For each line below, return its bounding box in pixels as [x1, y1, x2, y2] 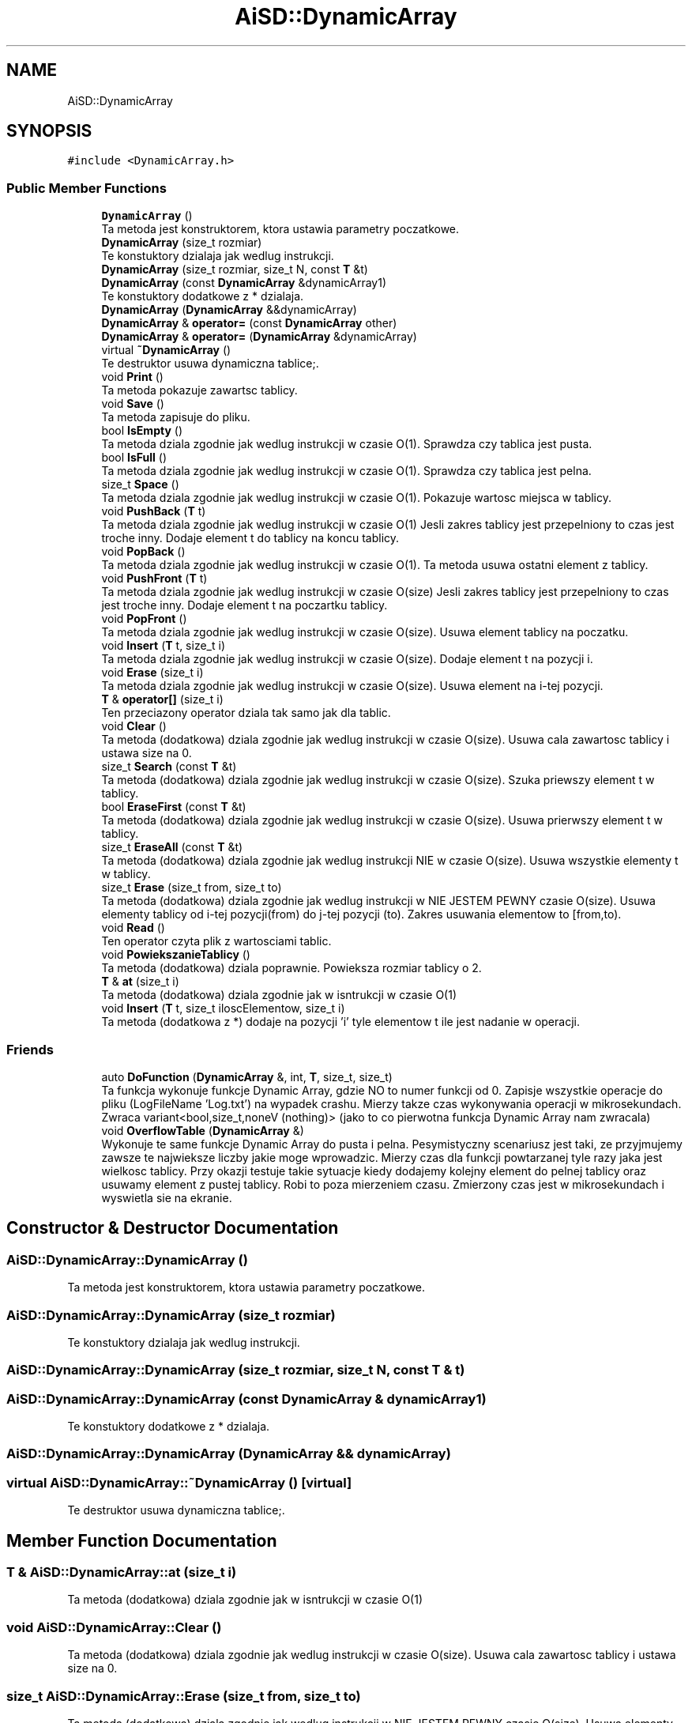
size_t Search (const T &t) [101, 760, 237, 774]
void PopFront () [101, 612, 187, 626]
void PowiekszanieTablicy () [101, 948, 250, 962]
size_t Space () [101, 477, 179, 492]
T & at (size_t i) [101, 975, 179, 989]
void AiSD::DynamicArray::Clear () [6, 1619, 222, 1635]
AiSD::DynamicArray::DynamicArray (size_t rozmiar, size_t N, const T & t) [6, 1362, 465, 1378]
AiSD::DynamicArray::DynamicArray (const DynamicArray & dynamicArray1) [6, 1390, 487, 1407]
